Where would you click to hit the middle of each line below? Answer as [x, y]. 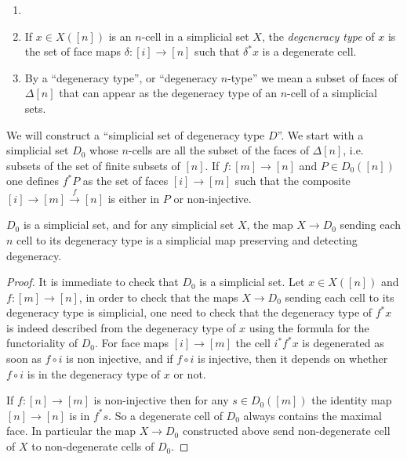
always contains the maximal [313, 415]
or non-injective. [213, 198]
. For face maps [132, 343]
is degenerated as [343, 343]
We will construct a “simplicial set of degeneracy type [136, 134]
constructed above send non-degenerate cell [286, 431]
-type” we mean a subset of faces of [313, 77]
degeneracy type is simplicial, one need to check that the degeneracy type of [189, 312]
